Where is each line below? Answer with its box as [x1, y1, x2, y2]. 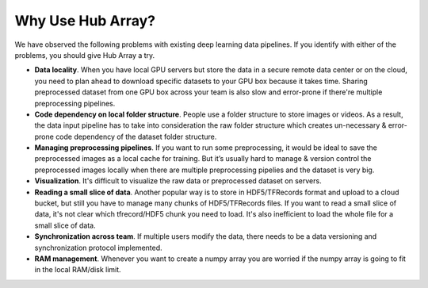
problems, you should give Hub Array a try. [14, 50, 155, 60]
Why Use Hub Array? [14, 12, 156, 29]
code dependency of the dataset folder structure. [55, 132, 217, 141]
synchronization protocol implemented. [34, 243, 162, 252]
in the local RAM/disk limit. [34, 265, 122, 275]
